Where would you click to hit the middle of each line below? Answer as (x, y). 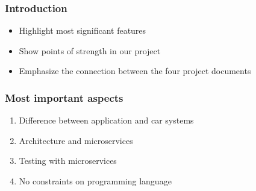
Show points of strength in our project (90, 50)
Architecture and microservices (76, 140)
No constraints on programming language (95, 181)
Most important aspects (64, 97)
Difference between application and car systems (106, 120)
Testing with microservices (68, 161)
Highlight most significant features (83, 30)
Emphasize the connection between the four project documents (135, 71)
